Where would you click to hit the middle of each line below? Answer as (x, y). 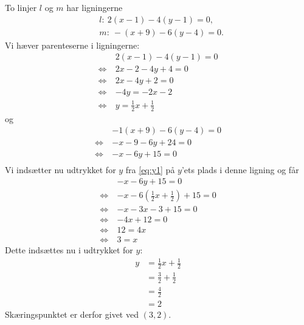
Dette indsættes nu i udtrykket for (69, 250)
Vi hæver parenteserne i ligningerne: (72, 45)
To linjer (21, 7)
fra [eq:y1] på (150, 170)
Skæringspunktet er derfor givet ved (72, 314)
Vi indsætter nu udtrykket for (60, 170)
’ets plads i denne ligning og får (240, 170)
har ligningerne (95, 7)
